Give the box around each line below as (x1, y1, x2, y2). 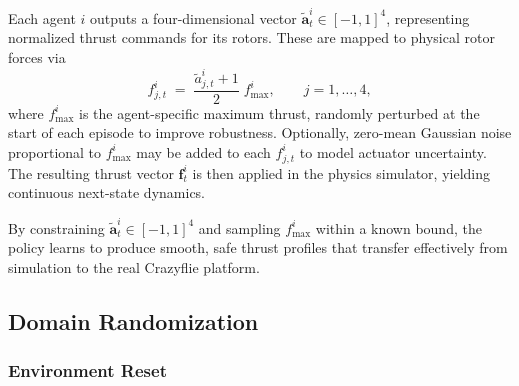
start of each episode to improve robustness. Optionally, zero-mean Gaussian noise (8, 122, 512, 143)
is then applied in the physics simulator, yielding (192, 162, 491, 183)
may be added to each (136, 141, 271, 162)
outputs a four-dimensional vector (90, 7, 297, 28)
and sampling (198, 217, 281, 238)
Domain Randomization (8, 305, 259, 336)
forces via (8, 46, 66, 67)
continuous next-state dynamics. (8, 182, 206, 203)
